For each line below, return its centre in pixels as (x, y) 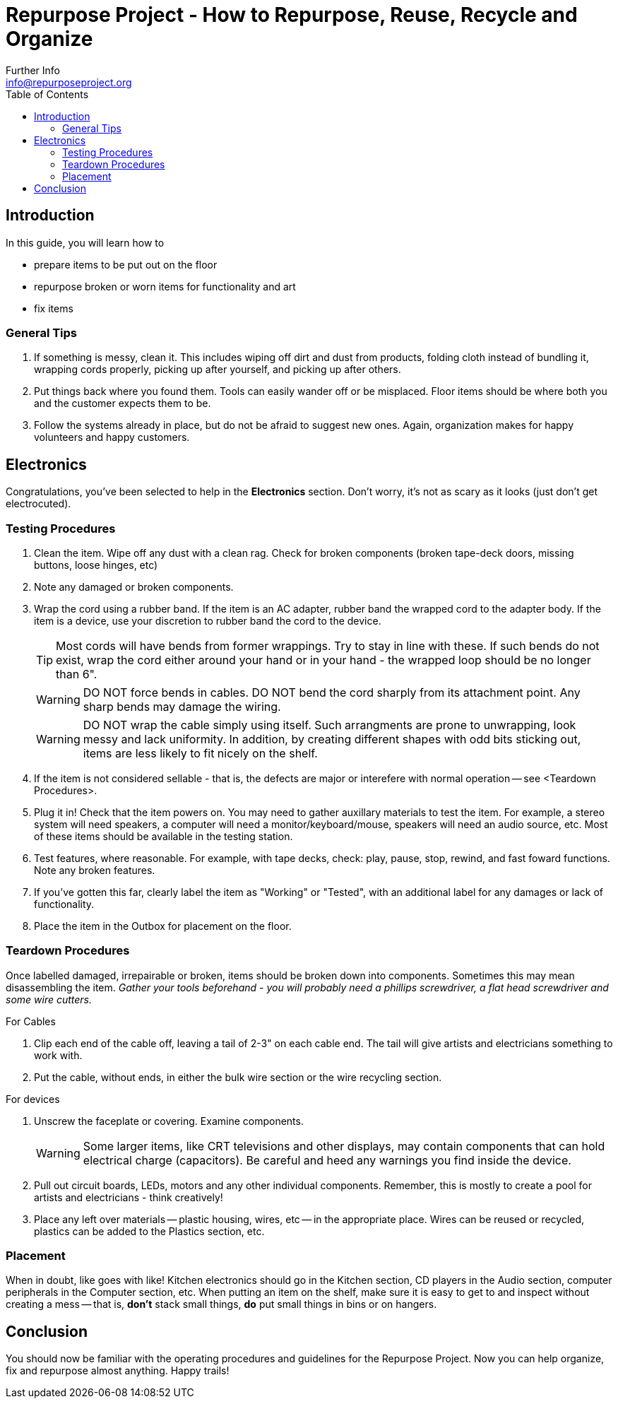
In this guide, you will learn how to (85, 242)
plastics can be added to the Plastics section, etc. (149, 1231)
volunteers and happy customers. (112, 437)
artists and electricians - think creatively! (129, 1197)
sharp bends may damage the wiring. (182, 706)
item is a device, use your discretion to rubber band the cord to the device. (208, 620)
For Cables (31, 1021)
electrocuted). (38, 504)
